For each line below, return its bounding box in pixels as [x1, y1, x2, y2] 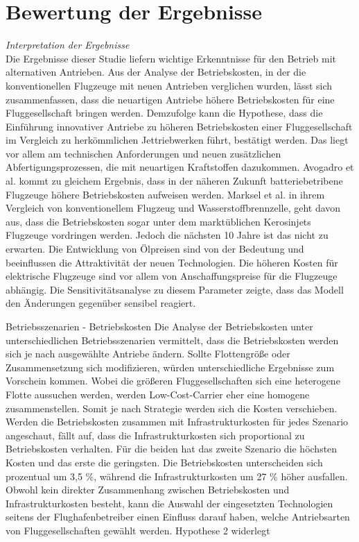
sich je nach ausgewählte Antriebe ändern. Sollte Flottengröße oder [6, 346, 290, 361]
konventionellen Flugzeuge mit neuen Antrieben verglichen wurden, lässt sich [6, 78, 333, 92]
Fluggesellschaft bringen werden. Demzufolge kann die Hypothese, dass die [6, 105, 323, 120]
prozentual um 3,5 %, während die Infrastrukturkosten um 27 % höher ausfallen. [6, 468, 348, 483]
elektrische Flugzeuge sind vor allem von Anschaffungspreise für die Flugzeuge [6, 269, 338, 283]
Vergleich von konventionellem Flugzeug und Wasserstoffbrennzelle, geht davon [6, 201, 341, 215]
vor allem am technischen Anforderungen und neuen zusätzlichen [6, 146, 281, 160]
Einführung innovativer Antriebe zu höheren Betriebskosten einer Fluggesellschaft [6, 119, 353, 133]
